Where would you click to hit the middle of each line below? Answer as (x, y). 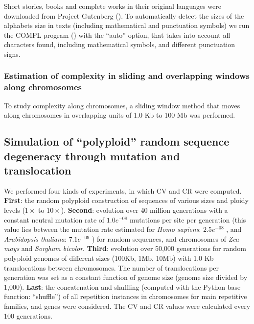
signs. (12, 54)
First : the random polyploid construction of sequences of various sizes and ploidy (126, 200)
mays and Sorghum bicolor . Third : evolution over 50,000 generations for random (125, 248)
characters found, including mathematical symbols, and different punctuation (120, 44)
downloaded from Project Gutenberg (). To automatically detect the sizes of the (124, 15)
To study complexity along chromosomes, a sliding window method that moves (122, 105)
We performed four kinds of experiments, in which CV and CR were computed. (123, 190)
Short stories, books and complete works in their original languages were (113, 6)
